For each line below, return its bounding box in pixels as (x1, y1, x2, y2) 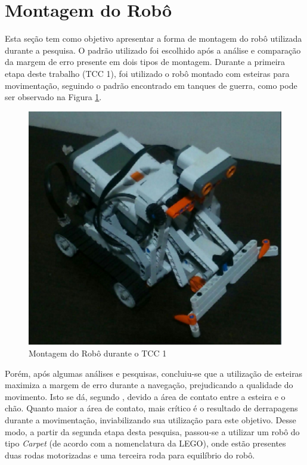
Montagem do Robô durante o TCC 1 (29, 346, 167, 359)
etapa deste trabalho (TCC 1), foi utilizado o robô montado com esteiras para (5, 67, 290, 79)
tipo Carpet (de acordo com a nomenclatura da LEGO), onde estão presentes (5, 437, 286, 449)
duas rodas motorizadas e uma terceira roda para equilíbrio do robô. (5, 448, 255, 461)
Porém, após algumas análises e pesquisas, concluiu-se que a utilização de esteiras (5, 367, 303, 379)
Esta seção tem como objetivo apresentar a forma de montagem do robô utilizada (5, 32, 302, 45)
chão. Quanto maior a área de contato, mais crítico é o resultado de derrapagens (5, 402, 298, 414)
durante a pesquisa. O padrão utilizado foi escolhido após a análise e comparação (5, 44, 301, 56)
